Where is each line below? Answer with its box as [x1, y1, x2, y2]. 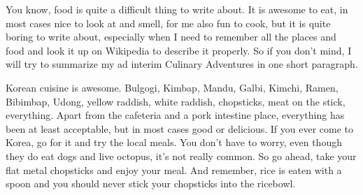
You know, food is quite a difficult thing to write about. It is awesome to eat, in [6, 2, 348, 16]
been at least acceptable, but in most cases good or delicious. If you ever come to [6, 121, 353, 136]
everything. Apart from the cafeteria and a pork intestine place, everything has [6, 108, 345, 122]
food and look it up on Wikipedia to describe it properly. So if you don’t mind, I [6, 43, 352, 57]
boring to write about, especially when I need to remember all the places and [6, 29, 336, 44]
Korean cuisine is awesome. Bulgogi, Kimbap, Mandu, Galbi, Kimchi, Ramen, [6, 80, 339, 94]
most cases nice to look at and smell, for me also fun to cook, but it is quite [6, 15, 331, 30]
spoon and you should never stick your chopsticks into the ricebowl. [6, 176, 296, 191]
